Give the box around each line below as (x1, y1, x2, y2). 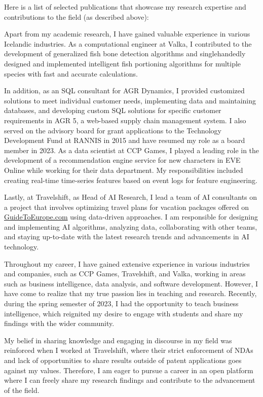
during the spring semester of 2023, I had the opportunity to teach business (4, 298, 239, 309)
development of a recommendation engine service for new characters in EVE (4, 155, 241, 165)
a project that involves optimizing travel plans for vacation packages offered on (4, 201, 249, 212)
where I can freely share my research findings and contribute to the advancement (4, 375, 255, 385)
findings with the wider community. (4, 318, 115, 329)
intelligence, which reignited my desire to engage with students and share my (4, 308, 243, 318)
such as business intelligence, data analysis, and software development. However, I (4, 278, 258, 288)
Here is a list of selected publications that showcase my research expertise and (4, 2, 246, 12)
